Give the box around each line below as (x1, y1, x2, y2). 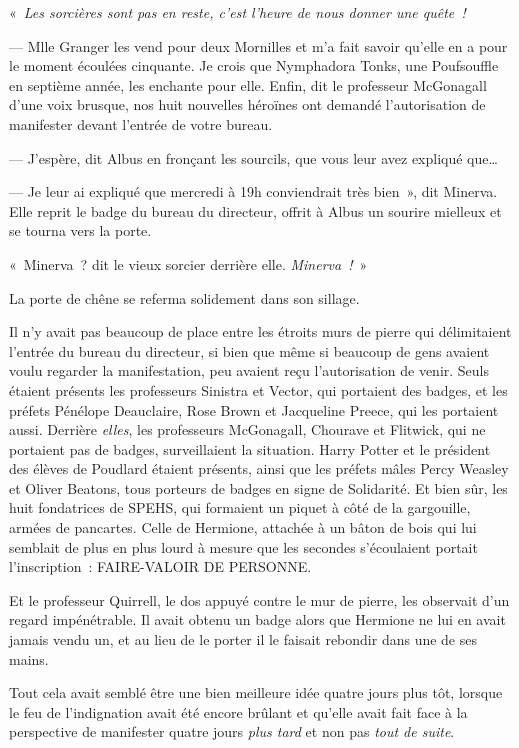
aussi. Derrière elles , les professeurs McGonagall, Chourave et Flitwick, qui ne (9, 419, 486, 440)
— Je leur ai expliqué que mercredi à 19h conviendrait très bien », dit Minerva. (9, 181, 498, 202)
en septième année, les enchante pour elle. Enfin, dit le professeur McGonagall (9, 74, 487, 95)
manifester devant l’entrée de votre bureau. (9, 113, 273, 134)
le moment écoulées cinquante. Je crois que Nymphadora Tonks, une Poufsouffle (9, 55, 499, 76)
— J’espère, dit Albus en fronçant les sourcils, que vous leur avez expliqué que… (9, 147, 498, 168)
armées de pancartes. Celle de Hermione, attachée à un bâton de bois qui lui (9, 517, 477, 538)
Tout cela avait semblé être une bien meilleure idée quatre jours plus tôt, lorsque (9, 682, 503, 703)
